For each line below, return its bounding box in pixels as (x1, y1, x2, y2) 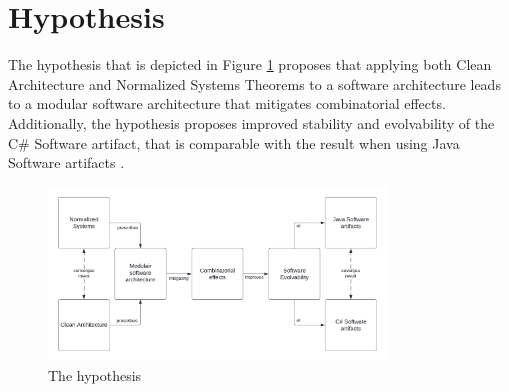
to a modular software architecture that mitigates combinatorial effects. (8, 93, 446, 114)
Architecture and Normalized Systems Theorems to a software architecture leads (8, 73, 501, 94)
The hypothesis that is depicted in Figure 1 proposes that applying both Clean (8, 54, 492, 75)
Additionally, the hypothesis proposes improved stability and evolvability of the (8, 112, 495, 133)
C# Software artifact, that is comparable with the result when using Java (8, 132, 460, 153)
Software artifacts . (8, 152, 125, 173)
